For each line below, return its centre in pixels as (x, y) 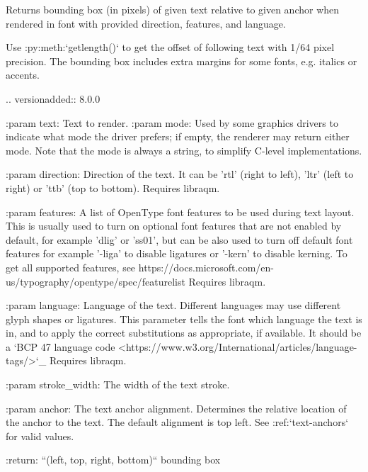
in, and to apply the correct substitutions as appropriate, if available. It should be (184, 333)
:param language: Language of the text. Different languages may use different (173, 305)
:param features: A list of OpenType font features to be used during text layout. (180, 212)
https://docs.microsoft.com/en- (206, 267)
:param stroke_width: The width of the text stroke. (118, 384)
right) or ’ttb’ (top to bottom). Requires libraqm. (113, 187)
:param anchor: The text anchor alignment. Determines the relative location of (176, 408)
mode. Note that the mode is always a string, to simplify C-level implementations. (184, 150)
